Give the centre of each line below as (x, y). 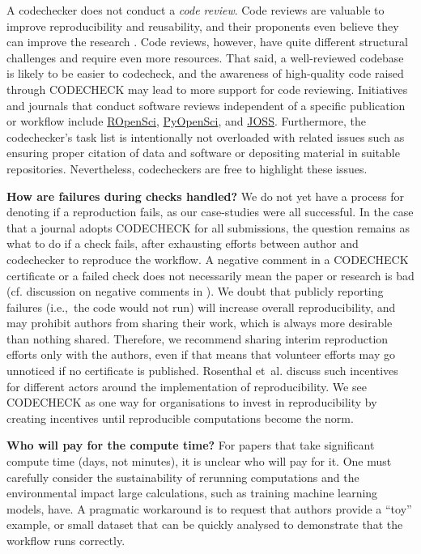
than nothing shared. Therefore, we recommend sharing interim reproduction (198, 338)
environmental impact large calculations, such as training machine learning (192, 493)
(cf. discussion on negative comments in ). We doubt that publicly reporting (195, 291)
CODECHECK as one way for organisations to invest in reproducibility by (192, 402)
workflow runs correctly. (66, 540)
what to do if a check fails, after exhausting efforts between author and (183, 243)
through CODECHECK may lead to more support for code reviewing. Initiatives (207, 89)
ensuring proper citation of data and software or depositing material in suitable (203, 153)
